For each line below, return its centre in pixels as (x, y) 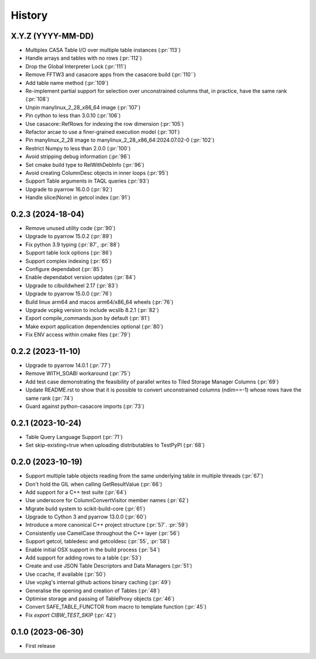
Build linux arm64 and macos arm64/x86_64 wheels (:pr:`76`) (99, 302)
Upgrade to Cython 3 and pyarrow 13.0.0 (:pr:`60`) (86, 517)
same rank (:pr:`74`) (49, 398)
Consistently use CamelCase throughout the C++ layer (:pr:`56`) (103, 533)
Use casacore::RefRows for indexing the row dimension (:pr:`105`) (105, 123)
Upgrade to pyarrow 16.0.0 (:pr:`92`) (69, 189)
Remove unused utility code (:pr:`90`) (71, 228)
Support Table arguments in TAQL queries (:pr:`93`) (87, 181)
